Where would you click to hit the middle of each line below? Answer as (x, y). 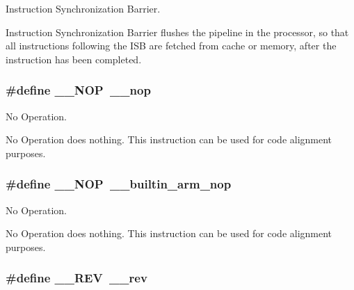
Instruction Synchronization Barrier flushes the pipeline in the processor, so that (177, 32)
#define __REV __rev (77, 278)
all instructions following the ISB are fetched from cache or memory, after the (171, 46)
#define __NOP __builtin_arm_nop (119, 184)
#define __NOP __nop (78, 90)
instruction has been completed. (74, 59)
